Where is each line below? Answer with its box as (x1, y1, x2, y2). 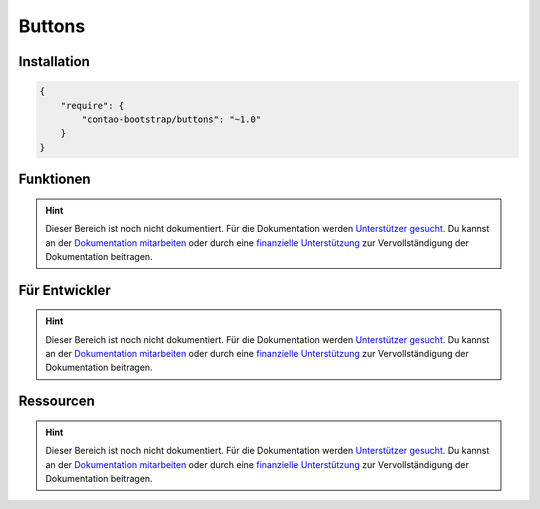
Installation (18, 53, 90, 70)
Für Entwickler (18, 281, 111, 299)
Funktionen (18, 171, 91, 188)
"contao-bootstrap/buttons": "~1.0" (81, 113, 262, 125)
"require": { (60, 100, 125, 111)
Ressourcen (18, 393, 95, 410)
